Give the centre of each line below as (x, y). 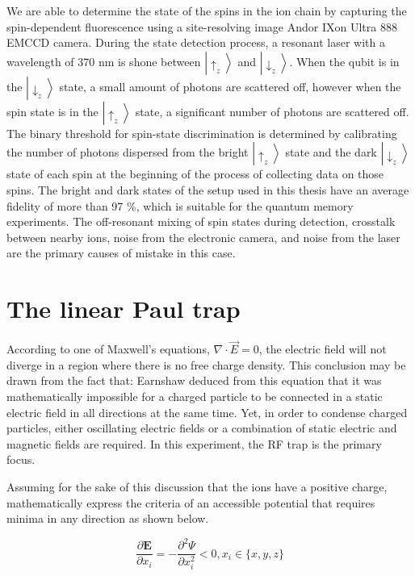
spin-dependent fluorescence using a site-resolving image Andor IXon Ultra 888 (202, 26)
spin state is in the (52, 111)
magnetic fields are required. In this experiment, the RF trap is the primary (194, 443)
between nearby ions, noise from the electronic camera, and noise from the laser (203, 237)
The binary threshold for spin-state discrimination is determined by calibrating (202, 133)
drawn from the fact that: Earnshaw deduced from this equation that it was (194, 380)
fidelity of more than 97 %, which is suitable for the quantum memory (180, 205)
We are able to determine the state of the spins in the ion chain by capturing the (207, 10)
